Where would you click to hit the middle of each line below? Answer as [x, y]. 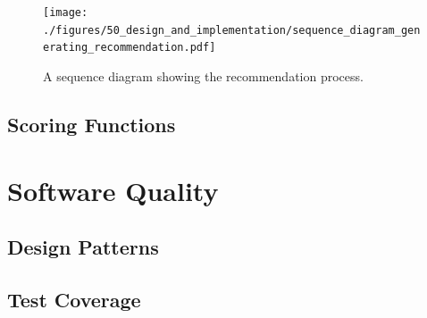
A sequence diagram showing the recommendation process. [203, 75]
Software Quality [113, 190]
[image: [66, 13]
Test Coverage [74, 299]
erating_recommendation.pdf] [130, 48]
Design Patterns [83, 247]
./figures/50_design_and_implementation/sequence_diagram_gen [232, 30]
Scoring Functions [92, 124]
